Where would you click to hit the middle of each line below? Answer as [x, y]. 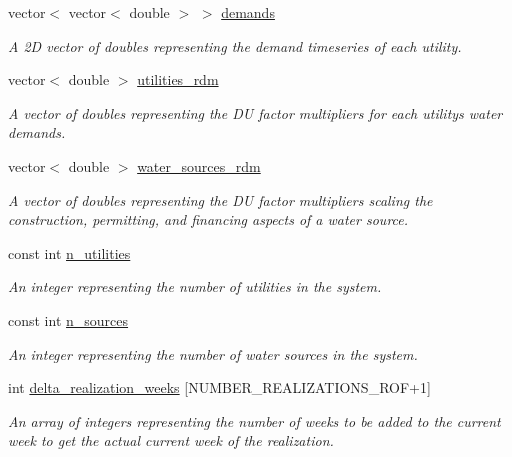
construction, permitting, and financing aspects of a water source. [208, 219]
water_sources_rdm [199, 165]
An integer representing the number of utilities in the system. [195, 286]
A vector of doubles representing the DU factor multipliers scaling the [220, 199]
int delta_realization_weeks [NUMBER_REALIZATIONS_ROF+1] [219, 387]
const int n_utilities [69, 252]
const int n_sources [68, 319]
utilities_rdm [178, 79]
